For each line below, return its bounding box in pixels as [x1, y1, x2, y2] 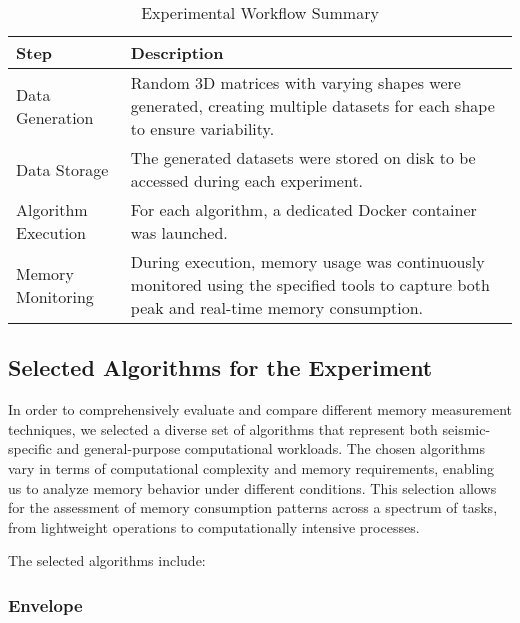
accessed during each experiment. [130, 169, 364, 192]
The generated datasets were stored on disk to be [130, 146, 476, 169]
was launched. [130, 221, 228, 244]
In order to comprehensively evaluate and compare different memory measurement [8, 399, 512, 420]
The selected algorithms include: [8, 550, 206, 571]
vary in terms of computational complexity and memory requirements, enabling [8, 457, 495, 478]
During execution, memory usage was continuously [130, 250, 485, 273]
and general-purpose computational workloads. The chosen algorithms [56, 438, 485, 459]
